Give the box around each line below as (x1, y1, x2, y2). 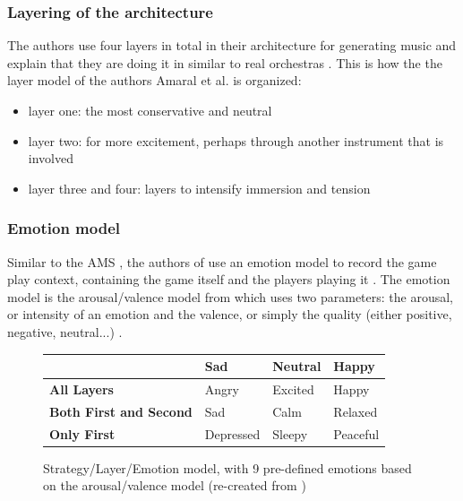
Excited (272, 379, 314, 398)
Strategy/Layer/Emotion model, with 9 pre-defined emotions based (43, 458, 412, 477)
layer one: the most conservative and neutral (28, 101, 272, 119)
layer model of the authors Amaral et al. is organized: (7, 71, 302, 90)
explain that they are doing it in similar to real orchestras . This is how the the (7, 53, 442, 72)
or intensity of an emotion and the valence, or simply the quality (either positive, (7, 305, 452, 324)
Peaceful (333, 424, 380, 443)
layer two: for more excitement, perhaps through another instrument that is (28, 131, 444, 150)
